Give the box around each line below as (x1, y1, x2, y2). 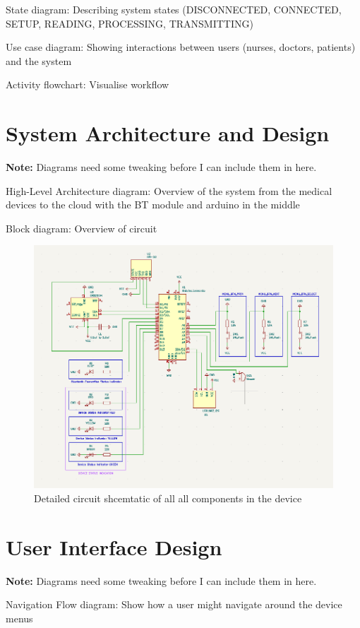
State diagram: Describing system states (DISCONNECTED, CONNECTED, (6, 2, 342, 16)
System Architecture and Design (6, 119, 330, 148)
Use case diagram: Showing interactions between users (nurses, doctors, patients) (6, 40, 356, 54)
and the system (6, 53, 72, 68)
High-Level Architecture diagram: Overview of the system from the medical (6, 183, 332, 198)
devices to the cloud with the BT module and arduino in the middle (6, 197, 300, 212)
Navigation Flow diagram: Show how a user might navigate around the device (6, 597, 342, 612)
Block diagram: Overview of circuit (6, 220, 157, 235)
